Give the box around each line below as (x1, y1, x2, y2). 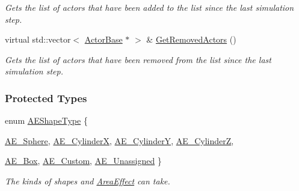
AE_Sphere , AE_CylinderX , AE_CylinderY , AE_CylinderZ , (5, 134, 234, 147)
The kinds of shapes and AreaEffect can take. (5, 174, 170, 187)
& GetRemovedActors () (146, 33, 236, 46)
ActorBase (84, 33, 123, 46)
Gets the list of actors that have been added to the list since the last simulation (5, 1, 294, 13)
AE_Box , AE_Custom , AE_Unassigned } (5, 154, 162, 167)
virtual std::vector (5, 33, 71, 46)
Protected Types (5, 90, 87, 105)
